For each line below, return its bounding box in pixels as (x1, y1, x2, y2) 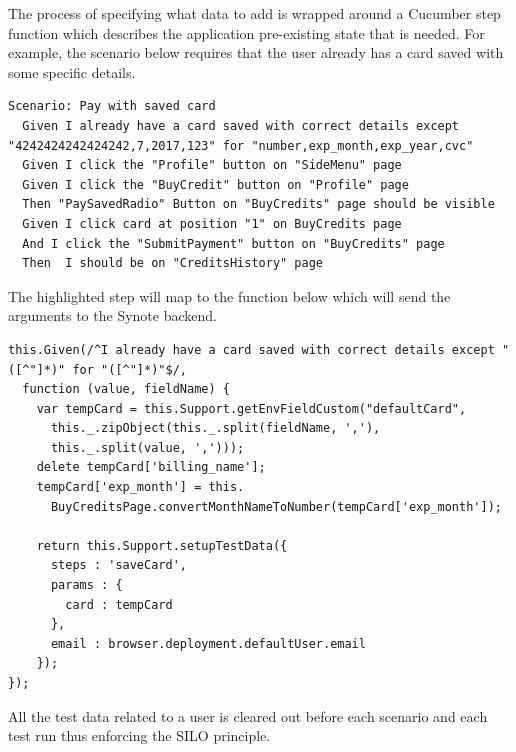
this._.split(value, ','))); (50, 440, 245, 455)
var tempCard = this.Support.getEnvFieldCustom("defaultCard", (36, 401, 467, 416)
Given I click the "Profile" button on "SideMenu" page (22, 158, 402, 173)
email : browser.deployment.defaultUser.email (50, 636, 366, 651)
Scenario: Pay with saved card (8, 99, 216, 114)
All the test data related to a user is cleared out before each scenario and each (8, 705, 488, 726)
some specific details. (8, 61, 136, 82)
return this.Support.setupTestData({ (36, 538, 288, 553)
